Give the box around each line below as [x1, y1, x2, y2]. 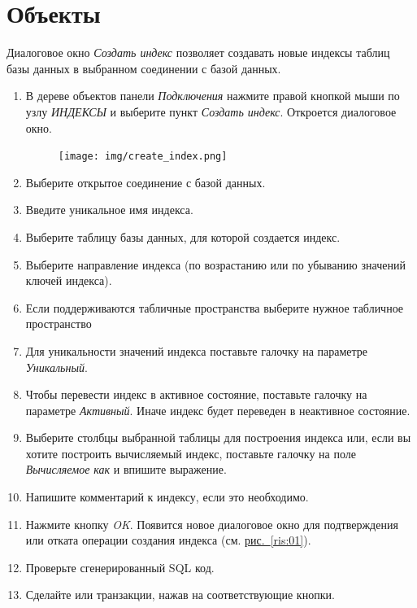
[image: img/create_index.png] [58, 151, 228, 163]
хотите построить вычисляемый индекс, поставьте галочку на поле [25, 444, 356, 461]
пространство [25, 315, 92, 332]
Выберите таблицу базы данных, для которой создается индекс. [25, 228, 341, 245]
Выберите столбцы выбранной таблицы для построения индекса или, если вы [25, 429, 411, 446]
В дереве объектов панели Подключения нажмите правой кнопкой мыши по [25, 87, 400, 104]
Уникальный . [25, 358, 88, 375]
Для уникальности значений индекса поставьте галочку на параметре [25, 342, 368, 359]
